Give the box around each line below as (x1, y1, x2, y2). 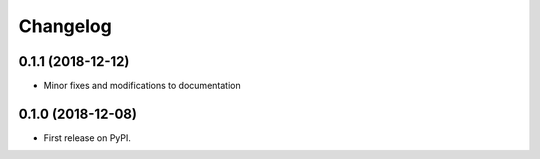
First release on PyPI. (43, 131, 132, 144)
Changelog (18, 15, 112, 37)
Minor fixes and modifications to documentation (43, 80, 241, 92)
